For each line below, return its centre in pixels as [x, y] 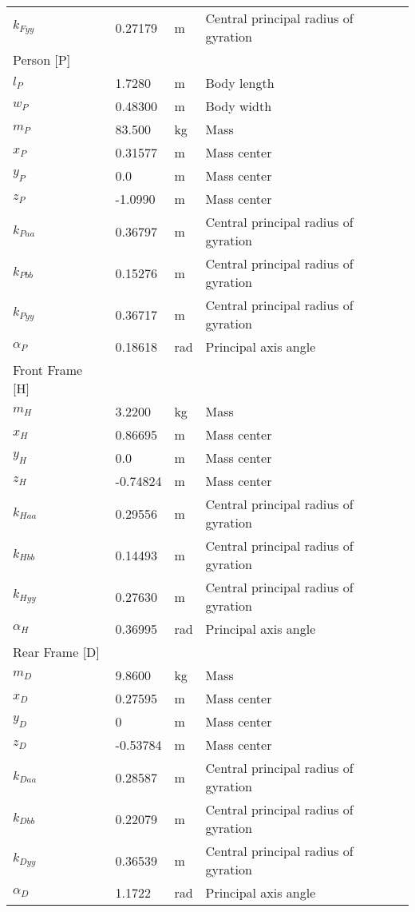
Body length [240, 83]
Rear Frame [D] [56, 652]
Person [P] [42, 60]
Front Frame [48, 370]
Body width [239, 106]
